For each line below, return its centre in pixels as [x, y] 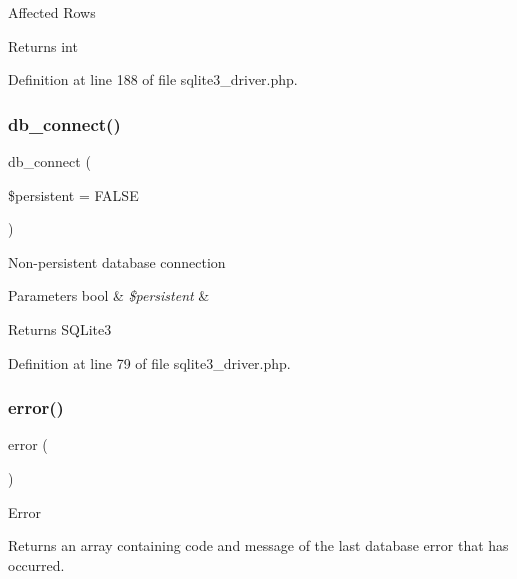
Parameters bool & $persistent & [109, 295]
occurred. [36, 564]
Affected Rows [52, 12]
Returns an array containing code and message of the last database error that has [258, 545]
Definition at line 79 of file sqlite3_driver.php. [149, 362]
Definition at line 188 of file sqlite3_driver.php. [153, 79]
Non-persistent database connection [117, 261]
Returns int [43, 45]
